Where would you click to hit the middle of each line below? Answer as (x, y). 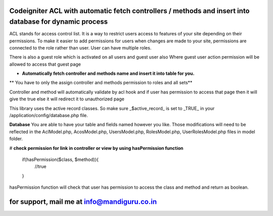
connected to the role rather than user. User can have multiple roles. (80, 47)
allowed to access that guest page (45, 64)
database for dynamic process (59, 22)
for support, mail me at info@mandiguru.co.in (83, 202)
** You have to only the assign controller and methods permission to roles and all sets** (101, 83)
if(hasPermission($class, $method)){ (60, 159)
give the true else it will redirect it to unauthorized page (67, 99)
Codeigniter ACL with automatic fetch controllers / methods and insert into (129, 11)
